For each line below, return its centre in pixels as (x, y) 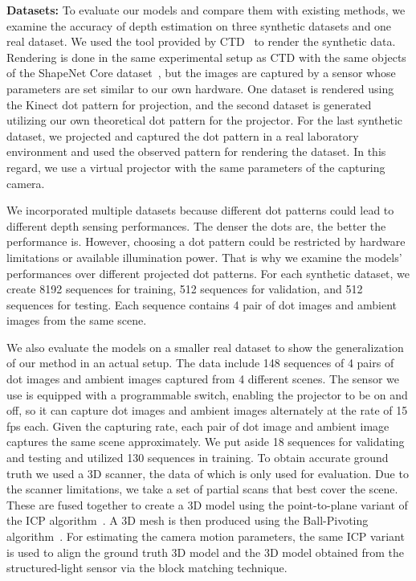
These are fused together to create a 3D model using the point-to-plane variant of (207, 504)
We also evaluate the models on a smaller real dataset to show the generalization (205, 347)
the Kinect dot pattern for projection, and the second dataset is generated (189, 104)
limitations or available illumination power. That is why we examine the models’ (204, 257)
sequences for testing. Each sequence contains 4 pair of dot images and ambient (202, 304)
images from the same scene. (77, 320)
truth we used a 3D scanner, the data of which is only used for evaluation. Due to (208, 473)
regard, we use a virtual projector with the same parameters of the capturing (196, 167)
